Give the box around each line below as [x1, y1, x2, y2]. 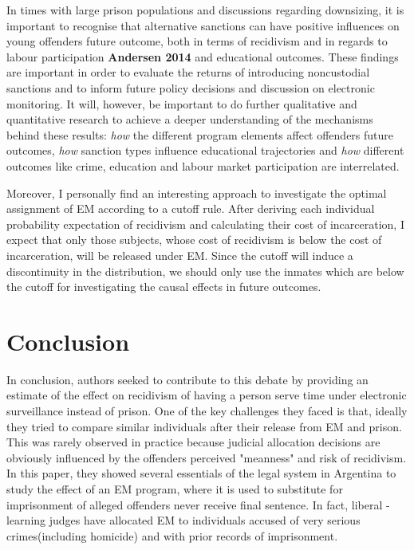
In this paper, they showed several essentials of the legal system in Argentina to [6, 465, 396, 481]
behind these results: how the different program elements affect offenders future [6, 126, 394, 143]
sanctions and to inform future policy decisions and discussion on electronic [6, 79, 375, 96]
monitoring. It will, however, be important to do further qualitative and [6, 95, 357, 112]
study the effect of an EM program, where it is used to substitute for [6, 480, 343, 497]
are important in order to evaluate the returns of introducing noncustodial [6, 64, 370, 81]
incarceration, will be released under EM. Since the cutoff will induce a [6, 246, 353, 263]
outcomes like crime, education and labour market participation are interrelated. [6, 157, 400, 174]
